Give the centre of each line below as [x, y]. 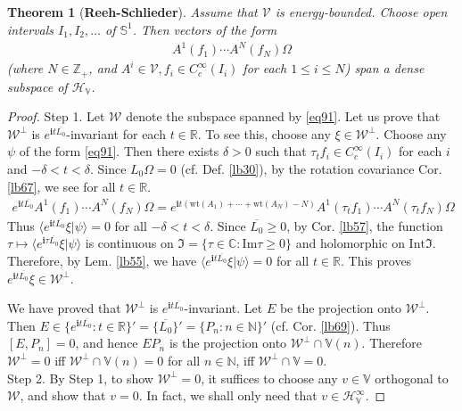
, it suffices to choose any [269, 378]
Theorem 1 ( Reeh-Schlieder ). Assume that [132, 12]
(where [25, 68]
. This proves [376, 260]
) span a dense [384, 68]
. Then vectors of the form [205, 29]
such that [281, 151]
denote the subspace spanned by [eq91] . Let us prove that [283, 116]
